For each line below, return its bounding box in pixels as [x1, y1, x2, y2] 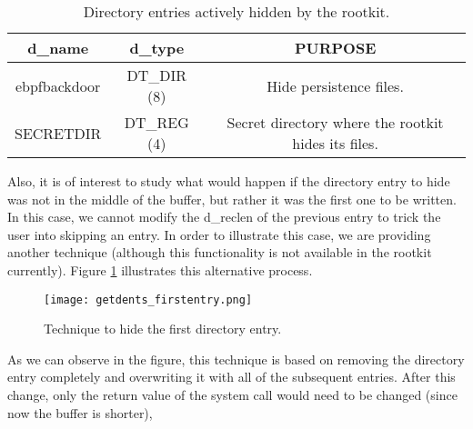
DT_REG [124, 112, 189, 133]
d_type [129, 37, 185, 58]
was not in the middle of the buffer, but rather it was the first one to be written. [7, 189, 457, 208]
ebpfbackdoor [15, 75, 101, 96]
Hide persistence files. [267, 75, 404, 96]
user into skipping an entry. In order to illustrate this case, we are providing [7, 224, 431, 244]
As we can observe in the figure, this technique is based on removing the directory [7, 349, 465, 368]
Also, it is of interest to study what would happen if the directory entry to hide [7, 172, 450, 190]
